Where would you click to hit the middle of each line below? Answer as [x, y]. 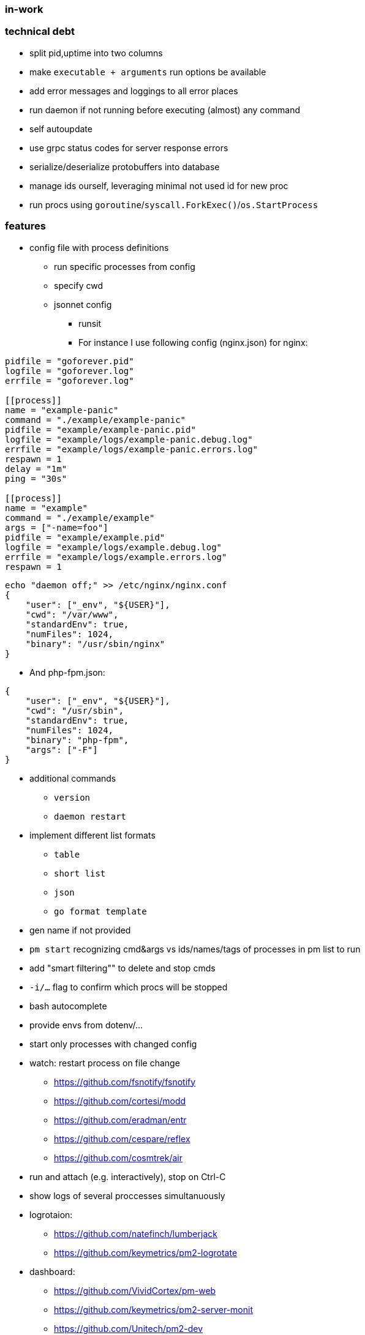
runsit [90, 323]
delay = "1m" [36, 469]
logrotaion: [51, 1214]
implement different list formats [92, 835]
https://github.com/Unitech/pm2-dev [129, 1328]
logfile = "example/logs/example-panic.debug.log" [129, 439]
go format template [100, 911]
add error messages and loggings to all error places [134, 91]
